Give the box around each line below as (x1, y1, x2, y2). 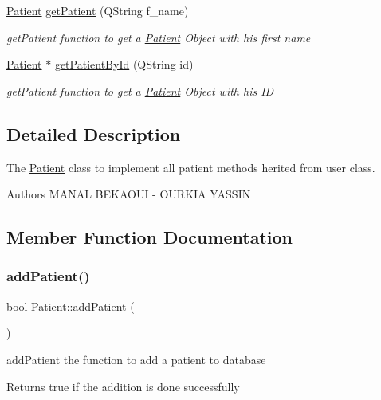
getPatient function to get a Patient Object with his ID (6, 82, 274, 99)
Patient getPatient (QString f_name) (6, 2, 189, 18)
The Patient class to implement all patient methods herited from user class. (6, 159, 375, 175)
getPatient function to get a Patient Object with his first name (6, 29, 311, 45)
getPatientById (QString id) (54, 56, 194, 73)
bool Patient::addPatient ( (6, 297, 135, 314)
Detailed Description (6, 121, 181, 146)
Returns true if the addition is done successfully (6, 378, 240, 394)
